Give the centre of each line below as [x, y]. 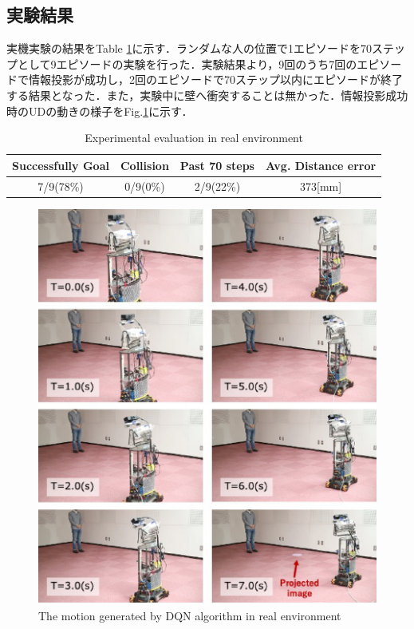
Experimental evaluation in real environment [194, 138]
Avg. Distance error [321, 165]
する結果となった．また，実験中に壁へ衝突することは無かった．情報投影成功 [207, 95]
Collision [144, 165]
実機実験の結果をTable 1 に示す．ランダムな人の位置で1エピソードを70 [189, 48]
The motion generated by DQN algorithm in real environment [190, 615]
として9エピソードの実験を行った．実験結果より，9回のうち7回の [187, 63]
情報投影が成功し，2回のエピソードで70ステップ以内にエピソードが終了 [215, 79]
